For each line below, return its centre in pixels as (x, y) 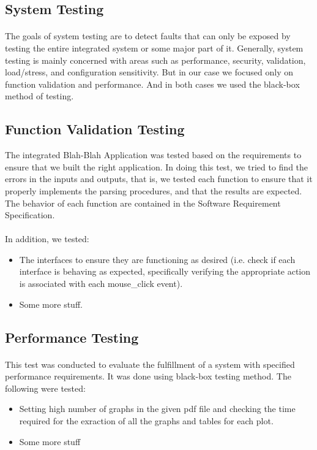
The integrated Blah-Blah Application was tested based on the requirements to (153, 155)
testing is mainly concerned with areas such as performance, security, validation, (155, 60)
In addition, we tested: (47, 239)
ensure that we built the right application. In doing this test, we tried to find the (157, 166)
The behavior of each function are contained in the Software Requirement (143, 203)
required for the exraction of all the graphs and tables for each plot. (146, 421)
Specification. (30, 215)
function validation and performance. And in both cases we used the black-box (152, 84)
